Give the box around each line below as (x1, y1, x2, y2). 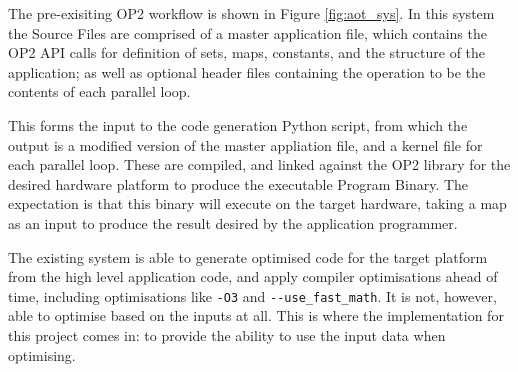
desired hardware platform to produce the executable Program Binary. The (8, 173, 469, 194)
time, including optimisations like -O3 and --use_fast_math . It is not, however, (8, 285, 497, 306)
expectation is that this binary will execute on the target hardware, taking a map (8, 193, 507, 214)
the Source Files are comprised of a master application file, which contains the (8, 22, 487, 43)
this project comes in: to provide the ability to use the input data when (8, 324, 446, 345)
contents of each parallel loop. (8, 81, 191, 102)
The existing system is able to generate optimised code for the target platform (8, 246, 488, 267)
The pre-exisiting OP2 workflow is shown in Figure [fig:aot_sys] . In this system (8, 3, 495, 23)
